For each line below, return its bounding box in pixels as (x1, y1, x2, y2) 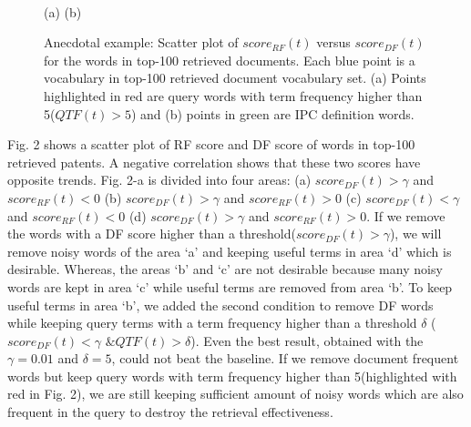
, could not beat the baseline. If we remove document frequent (111, 349, 459, 368)
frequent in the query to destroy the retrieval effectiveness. (7, 402, 333, 422)
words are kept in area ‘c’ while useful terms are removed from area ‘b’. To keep (7, 277, 453, 296)
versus (316, 33, 351, 52)
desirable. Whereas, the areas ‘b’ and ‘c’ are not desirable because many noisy (7, 259, 443, 279)
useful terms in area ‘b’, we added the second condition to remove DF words (7, 295, 434, 314)
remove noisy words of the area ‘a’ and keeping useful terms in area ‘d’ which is (7, 241, 452, 260)
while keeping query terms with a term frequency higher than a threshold (7, 313, 417, 332)
